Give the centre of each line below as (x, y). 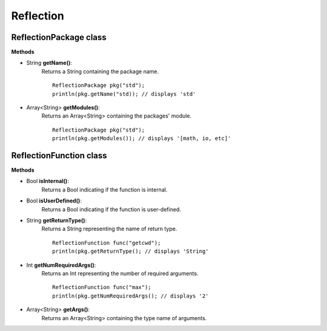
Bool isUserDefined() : (54, 201)
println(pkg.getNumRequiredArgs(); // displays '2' (130, 296)
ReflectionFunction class (59, 155)
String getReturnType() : (57, 221)
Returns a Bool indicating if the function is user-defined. (111, 209)
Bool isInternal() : (48, 181)
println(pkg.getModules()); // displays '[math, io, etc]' (142, 139)
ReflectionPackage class (59, 37)
